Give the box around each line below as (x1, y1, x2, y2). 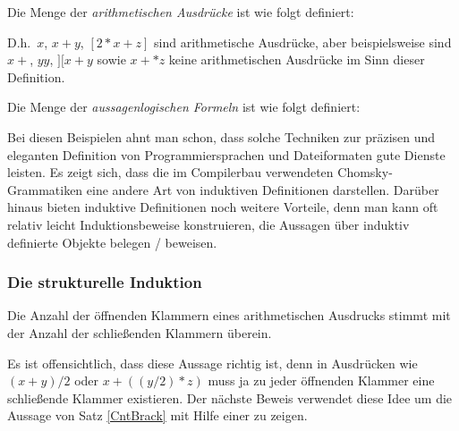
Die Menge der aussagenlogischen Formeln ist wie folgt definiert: (7, 97, 361, 116)
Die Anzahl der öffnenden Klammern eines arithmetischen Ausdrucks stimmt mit (7, 306, 451, 325)
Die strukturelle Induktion (7, 271, 202, 293)
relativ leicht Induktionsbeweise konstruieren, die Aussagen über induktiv (7, 215, 410, 233)
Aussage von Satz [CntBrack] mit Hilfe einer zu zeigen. (7, 406, 308, 425)
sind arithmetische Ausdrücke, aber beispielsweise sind (154, 32, 452, 51)
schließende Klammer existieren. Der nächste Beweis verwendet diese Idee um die (7, 388, 453, 407)
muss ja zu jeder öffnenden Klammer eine (208, 371, 435, 390)
